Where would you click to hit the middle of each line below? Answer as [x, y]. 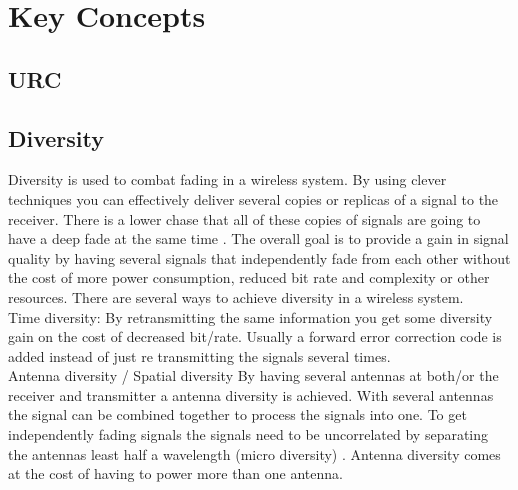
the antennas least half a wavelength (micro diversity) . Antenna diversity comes [254, 453]
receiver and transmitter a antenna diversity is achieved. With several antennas [251, 394]
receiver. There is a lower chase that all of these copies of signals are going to [244, 218]
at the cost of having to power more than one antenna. [175, 473]
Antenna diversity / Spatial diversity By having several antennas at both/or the [253, 375]
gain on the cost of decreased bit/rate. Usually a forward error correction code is [255, 336]
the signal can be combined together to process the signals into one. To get [237, 414]
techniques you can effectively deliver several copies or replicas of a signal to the [253, 198]
